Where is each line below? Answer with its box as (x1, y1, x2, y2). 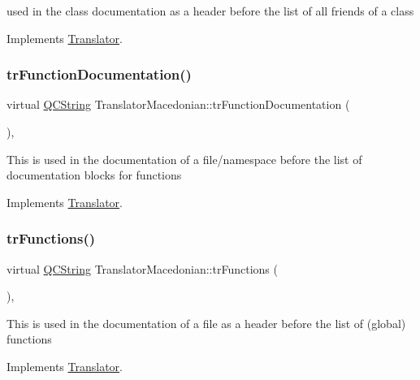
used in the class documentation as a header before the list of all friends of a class (6, 2, 414, 19)
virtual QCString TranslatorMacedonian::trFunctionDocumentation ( (6, 96, 350, 113)
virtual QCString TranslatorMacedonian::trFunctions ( (6, 260, 278, 277)
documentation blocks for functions (6, 166, 182, 184)
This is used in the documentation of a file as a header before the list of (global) (6, 314, 406, 331)
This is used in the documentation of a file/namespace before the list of (6, 150, 362, 167)
